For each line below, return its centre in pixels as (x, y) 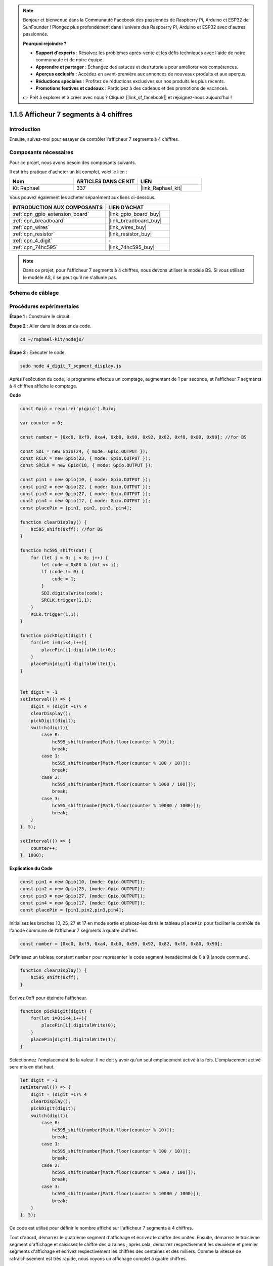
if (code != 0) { (63, 572)
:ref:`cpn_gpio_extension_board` (51, 214)
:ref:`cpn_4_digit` (32, 241)
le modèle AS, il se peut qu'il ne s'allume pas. (70, 277)
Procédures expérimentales (44, 306)
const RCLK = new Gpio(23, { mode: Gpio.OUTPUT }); (85, 459)
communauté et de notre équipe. (70, 60)
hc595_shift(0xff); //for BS (67, 529)
